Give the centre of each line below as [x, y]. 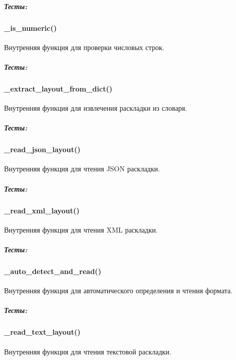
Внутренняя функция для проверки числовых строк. [84, 47]
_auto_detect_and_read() [53, 271]
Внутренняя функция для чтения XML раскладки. [81, 229]
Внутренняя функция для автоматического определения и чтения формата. [119, 290]
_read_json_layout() [42, 149]
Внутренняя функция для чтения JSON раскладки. [82, 169]
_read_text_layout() [42, 332]
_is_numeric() [31, 28]
